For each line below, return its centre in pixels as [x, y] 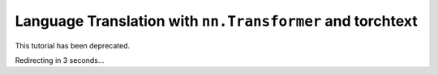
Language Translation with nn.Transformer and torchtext [216, 21]
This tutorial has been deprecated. [73, 45]
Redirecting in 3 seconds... [60, 60]
